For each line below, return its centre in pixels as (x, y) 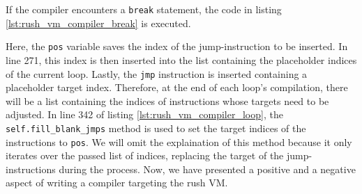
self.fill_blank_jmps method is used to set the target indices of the (156, 128)
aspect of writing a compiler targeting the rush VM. (117, 183)
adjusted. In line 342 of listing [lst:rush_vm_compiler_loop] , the (144, 114)
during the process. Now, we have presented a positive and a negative (207, 169)
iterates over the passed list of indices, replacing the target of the (145, 155)
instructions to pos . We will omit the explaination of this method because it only (179, 142)
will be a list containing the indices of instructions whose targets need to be (167, 100)
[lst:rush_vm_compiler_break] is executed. (98, 23)
